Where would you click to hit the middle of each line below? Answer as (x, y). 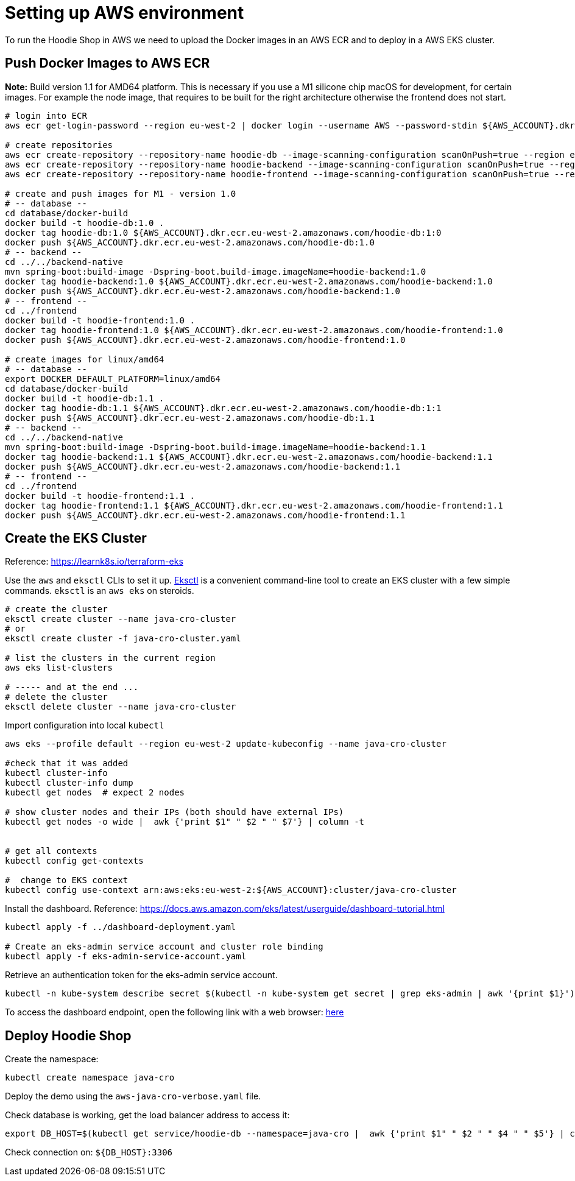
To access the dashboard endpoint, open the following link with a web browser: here (175, 1012)
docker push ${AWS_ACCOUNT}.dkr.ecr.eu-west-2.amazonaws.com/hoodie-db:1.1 (190, 418)
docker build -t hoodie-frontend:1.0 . (100, 320)
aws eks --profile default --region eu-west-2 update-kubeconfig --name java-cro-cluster (226, 744)
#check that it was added (67, 763)
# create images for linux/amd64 (85, 359)
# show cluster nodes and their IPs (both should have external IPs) (175, 812)
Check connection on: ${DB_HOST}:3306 (89, 1152)
